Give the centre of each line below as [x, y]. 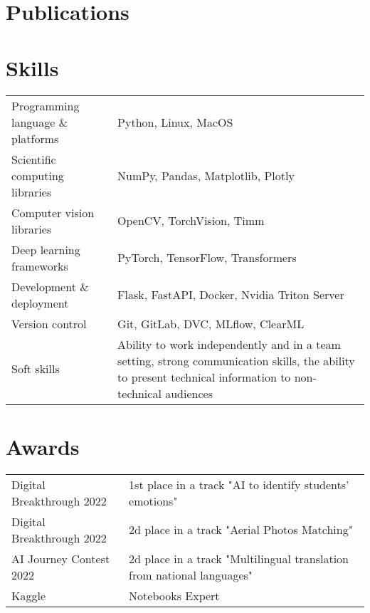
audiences [189, 393]
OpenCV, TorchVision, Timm [191, 220]
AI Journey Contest [61, 558]
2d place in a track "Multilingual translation [239, 558]
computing [38, 175]
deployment [40, 303]
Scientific [34, 159]
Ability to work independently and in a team [229, 344]
